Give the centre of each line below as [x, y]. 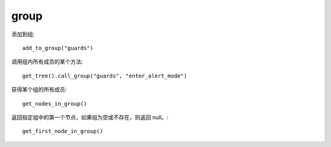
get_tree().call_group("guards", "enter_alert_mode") [105, 76]
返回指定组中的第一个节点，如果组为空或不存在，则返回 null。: [90, 117]
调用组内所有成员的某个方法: [47, 62]
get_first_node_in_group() [63, 131]
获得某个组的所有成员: [39, 90]
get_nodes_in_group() [55, 103]
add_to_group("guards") [58, 48]
